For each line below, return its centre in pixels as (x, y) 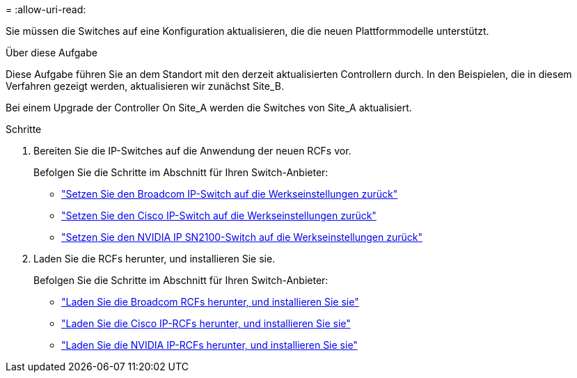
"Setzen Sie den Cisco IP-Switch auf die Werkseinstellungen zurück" (219, 215)
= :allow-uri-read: (46, 9)
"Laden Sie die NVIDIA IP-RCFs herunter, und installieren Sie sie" (210, 345)
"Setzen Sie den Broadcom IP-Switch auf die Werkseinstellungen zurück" (230, 194)
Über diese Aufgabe (52, 53)
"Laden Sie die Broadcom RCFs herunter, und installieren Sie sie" (210, 302)
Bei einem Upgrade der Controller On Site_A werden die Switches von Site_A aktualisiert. (209, 108)
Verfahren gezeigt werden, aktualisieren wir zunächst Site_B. (145, 86)
